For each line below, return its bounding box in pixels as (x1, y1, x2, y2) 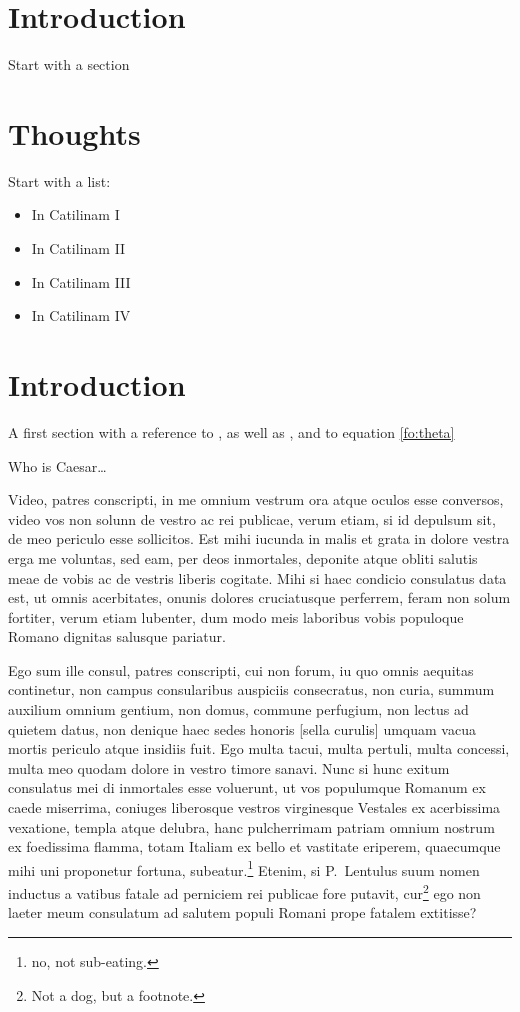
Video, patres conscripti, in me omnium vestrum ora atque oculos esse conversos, (8, 489, 504, 510)
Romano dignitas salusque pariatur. (8, 626, 226, 647)
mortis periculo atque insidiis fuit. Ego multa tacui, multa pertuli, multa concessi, (8, 738, 510, 759)
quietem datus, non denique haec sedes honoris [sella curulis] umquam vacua (8, 718, 476, 739)
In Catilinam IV (31, 305, 131, 326)
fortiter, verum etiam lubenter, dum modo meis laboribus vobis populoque (8, 606, 464, 627)
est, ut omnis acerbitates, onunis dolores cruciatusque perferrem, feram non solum (8, 587, 511, 608)
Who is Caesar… (8, 455, 107, 476)
